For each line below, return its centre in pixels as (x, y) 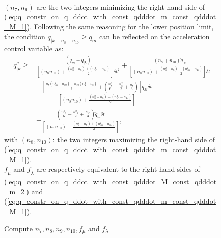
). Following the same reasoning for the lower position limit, (120, 26)
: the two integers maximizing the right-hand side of (134, 139)
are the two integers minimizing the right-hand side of (120, 6)
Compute (18, 228)
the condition (25, 36)
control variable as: (34, 49)
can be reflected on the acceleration (154, 36)
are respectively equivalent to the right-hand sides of (118, 169)
